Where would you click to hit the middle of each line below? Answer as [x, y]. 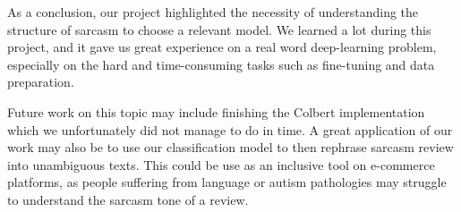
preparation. [41, 82]
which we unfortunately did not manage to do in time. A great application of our [230, 129]
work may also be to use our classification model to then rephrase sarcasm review [230, 147]
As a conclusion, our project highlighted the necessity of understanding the [213, 12]
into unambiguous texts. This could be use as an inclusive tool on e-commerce [221, 164]
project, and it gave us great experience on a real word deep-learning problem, [222, 47]
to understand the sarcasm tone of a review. [128, 199]
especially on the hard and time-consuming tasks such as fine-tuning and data [221, 64]
